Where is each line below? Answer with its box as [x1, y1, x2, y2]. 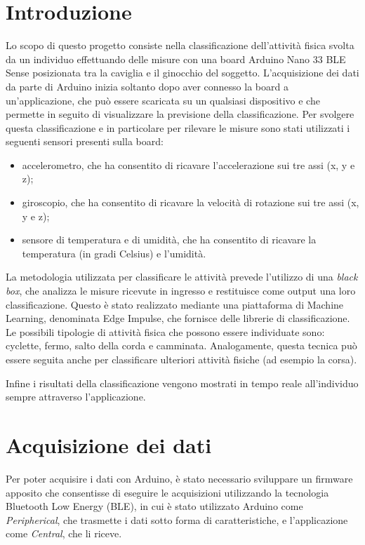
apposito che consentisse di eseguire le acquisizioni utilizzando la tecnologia [6, 485, 329, 499]
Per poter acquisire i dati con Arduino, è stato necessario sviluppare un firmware [6, 471, 353, 485]
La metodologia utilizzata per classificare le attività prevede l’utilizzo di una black [6, 269, 358, 284]
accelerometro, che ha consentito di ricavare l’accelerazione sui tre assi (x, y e [22, 157, 355, 172]
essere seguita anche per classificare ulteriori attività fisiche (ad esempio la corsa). [6, 352, 357, 366]
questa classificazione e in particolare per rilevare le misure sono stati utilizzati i [6, 120, 350, 135]
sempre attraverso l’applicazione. [6, 389, 146, 404]
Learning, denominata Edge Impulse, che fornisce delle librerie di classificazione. [6, 311, 350, 325]
